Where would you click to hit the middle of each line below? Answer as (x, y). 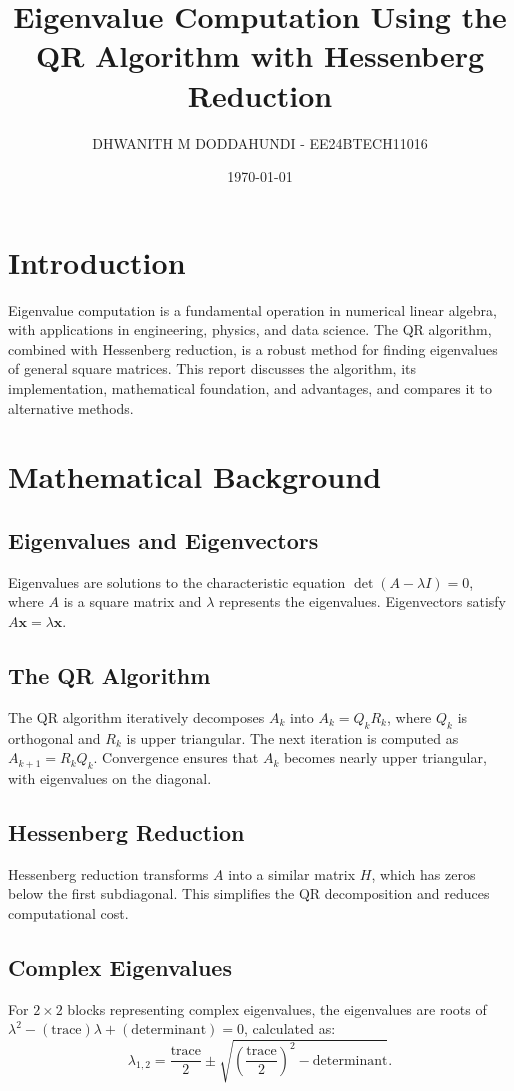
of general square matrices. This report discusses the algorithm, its (212, 368)
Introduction (97, 261)
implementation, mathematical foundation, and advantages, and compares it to (250, 388)
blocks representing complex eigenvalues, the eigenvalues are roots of (277, 1008)
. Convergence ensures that (176, 757)
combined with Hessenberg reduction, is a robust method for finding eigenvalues (253, 348)
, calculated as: (289, 1028)
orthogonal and (54, 737)
